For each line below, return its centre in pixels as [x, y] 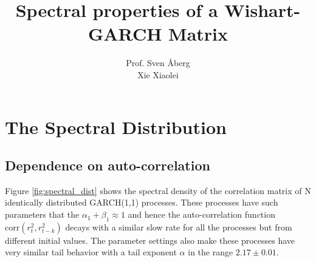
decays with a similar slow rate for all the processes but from [179, 227]
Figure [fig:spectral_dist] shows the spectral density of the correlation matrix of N [158, 190]
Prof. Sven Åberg [158, 63]
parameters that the [42, 214]
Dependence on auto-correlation [108, 165]
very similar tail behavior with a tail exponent [91, 252]
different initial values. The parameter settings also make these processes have [150, 240]
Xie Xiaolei [158, 74]
